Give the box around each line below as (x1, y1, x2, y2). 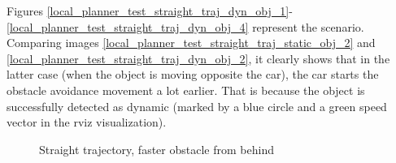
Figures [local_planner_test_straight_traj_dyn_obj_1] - (7, 2, 293, 19)
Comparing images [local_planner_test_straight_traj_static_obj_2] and (7, 34, 376, 51)
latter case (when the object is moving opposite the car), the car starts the (7, 66, 379, 83)
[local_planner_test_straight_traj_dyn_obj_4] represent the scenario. (7, 18, 364, 35)
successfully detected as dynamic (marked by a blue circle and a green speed (7, 97, 387, 114)
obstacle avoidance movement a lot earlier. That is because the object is (7, 81, 365, 98)
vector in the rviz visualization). (7, 114, 167, 131)
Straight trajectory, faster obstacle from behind (39, 140, 274, 157)
